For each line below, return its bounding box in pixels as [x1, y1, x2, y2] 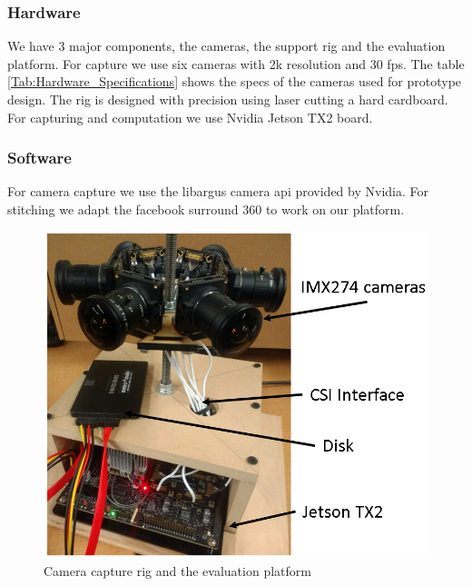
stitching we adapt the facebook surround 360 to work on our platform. [7, 200, 405, 218]
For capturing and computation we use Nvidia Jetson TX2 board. [7, 107, 373, 126]
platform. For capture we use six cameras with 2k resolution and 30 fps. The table [7, 54, 465, 73]
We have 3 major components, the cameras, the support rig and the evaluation [7, 36, 446, 55]
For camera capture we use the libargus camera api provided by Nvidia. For [7, 182, 428, 201]
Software [7, 146, 72, 169]
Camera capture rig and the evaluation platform [44, 561, 311, 580]
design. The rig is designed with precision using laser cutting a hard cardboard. [7, 90, 448, 108]
